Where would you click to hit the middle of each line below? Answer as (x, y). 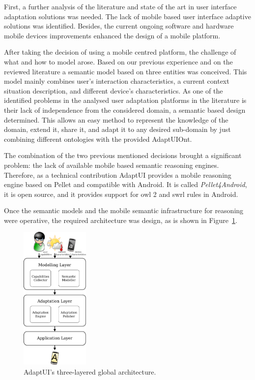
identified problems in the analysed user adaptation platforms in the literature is (125, 100)
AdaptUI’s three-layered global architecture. (90, 371)
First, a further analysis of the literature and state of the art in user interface (120, 6)
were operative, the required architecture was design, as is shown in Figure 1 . (121, 220)
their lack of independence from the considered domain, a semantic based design (125, 110)
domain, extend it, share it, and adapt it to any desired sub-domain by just (117, 129)
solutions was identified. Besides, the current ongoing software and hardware (119, 26)
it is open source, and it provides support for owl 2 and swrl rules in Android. (121, 194)
